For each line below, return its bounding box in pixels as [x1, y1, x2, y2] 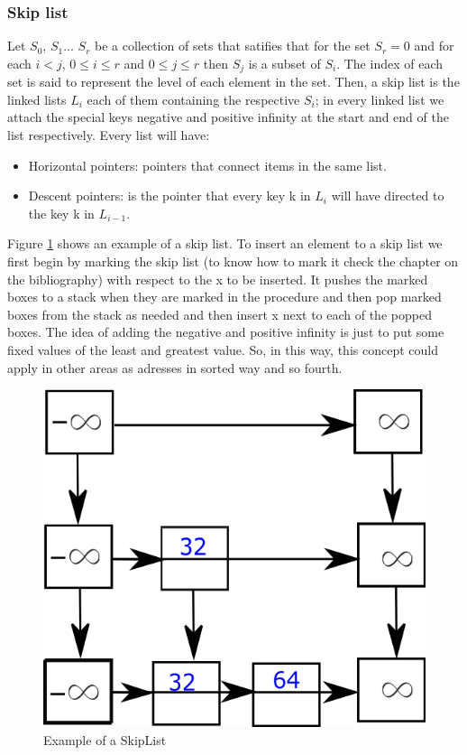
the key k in [28, 203, 95, 222]
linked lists [7, 89, 67, 108]
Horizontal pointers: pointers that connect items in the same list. [28, 155, 387, 174]
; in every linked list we [315, 89, 444, 108]
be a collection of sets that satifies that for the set [95, 36, 371, 55]
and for [414, 36, 454, 55]
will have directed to [331, 186, 444, 205]
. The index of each [336, 53, 443, 72]
